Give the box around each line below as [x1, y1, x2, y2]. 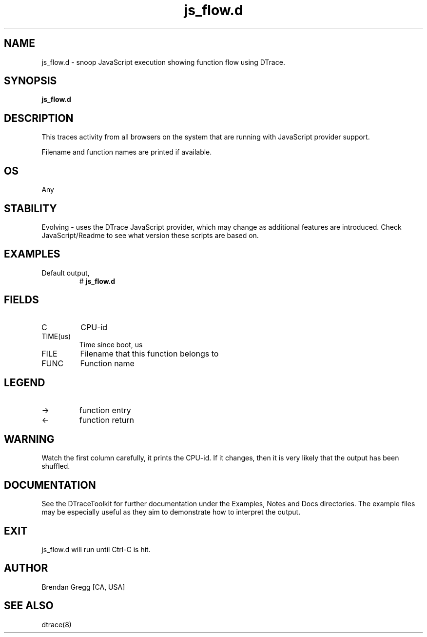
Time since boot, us [79, 340, 143, 349]
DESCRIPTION [4, 112, 74, 124]
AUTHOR [4, 562, 48, 575]
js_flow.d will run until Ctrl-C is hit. [41, 545, 151, 554]
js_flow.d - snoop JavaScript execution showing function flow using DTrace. [41, 58, 285, 66]
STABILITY [4, 202, 57, 215]
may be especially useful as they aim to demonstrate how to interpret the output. [41, 508, 301, 517]
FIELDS [4, 294, 39, 306]
